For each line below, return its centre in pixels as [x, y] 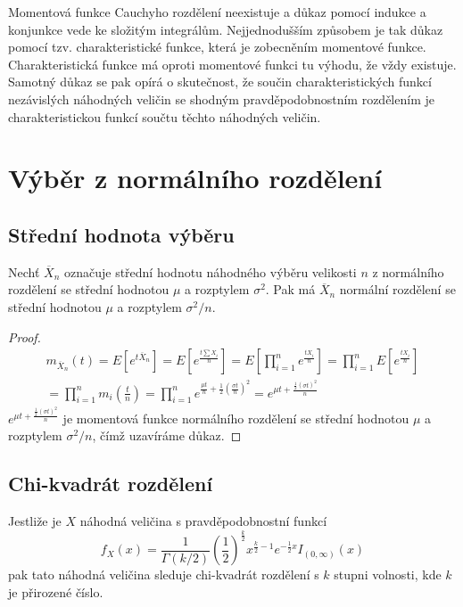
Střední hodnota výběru [121, 234]
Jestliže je [35, 521]
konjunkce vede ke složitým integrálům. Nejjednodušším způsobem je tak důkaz [226, 29]
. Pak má [290, 289]
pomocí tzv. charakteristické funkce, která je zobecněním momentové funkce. [217, 47]
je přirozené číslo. [56, 591]
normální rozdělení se [397, 289]
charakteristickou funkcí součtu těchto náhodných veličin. [165, 116]
